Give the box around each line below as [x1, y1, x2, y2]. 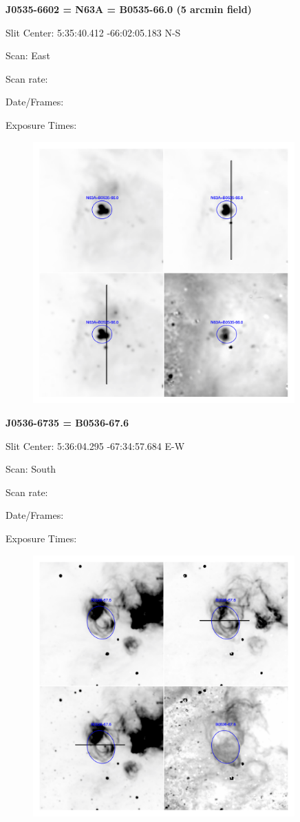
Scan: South [6, 462, 56, 476]
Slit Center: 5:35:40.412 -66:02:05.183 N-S [6, 25, 181, 39]
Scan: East [6, 48, 50, 63]
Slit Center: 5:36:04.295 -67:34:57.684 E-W [6, 438, 185, 453]
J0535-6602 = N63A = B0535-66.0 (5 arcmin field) [6, 2, 252, 16]
